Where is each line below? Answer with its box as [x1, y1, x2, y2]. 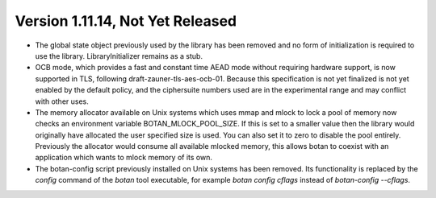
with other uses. [35, 97, 89, 106]
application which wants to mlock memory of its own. [35, 153, 213, 163]
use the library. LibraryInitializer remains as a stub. [35, 51, 203, 60]
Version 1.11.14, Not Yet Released [15, 12, 237, 30]
